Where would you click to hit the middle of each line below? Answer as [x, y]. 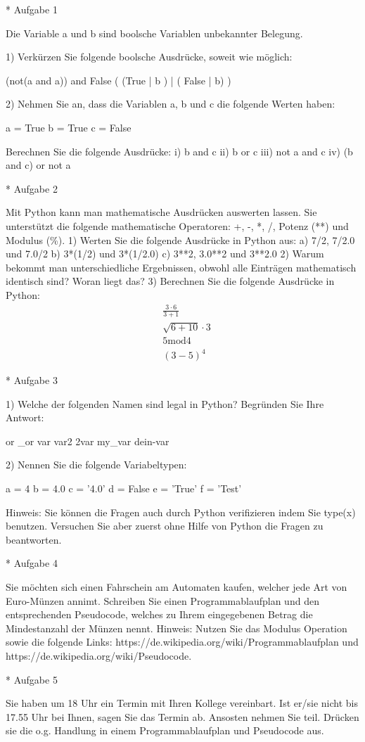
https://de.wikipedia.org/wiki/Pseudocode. [99, 655]
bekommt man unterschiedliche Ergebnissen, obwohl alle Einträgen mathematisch [181, 267]
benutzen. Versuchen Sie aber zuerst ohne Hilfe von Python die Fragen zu [165, 526]
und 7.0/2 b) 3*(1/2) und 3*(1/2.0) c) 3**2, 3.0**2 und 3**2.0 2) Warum [165, 254]
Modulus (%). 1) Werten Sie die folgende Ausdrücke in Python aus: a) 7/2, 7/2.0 [180, 239]
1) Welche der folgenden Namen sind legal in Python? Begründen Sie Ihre [165, 403]
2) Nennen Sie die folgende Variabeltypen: [96, 465]
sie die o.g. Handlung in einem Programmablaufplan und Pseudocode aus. [165, 730]
